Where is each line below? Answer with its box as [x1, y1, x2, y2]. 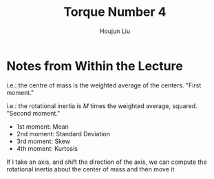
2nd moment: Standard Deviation [16, 129, 111, 138]
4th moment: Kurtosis [16, 144, 78, 152]
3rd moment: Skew [16, 137, 70, 145]
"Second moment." [6, 109, 61, 117]
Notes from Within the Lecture [6, 58, 183, 74]
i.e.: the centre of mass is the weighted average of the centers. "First [6, 81, 202, 89]
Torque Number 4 [63, 4, 167, 20]
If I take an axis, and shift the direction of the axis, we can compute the [6, 158, 207, 166]
